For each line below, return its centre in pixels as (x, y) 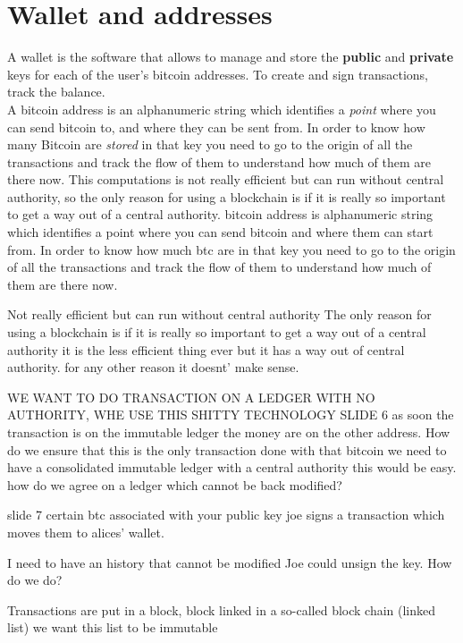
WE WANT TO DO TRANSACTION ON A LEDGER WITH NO (191, 397)
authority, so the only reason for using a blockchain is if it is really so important (227, 196)
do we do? (35, 580)
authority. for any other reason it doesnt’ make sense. (153, 367)
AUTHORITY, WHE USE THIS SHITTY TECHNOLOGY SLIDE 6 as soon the (231, 415)
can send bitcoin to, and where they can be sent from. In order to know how (216, 127)
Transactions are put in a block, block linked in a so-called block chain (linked (222, 609)
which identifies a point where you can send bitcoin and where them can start (220, 232)
